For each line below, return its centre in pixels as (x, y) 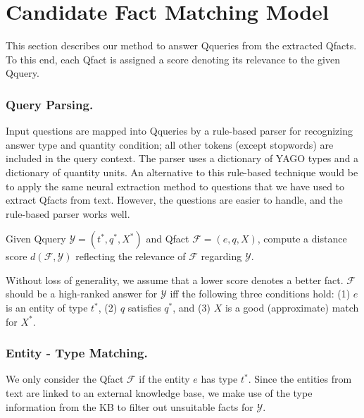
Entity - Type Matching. (77, 353)
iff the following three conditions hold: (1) (260, 294)
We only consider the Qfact (65, 379)
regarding (221, 256)
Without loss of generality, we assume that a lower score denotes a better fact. (175, 279)
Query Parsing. (50, 104)
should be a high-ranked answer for (82, 294)
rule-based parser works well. (68, 213)
